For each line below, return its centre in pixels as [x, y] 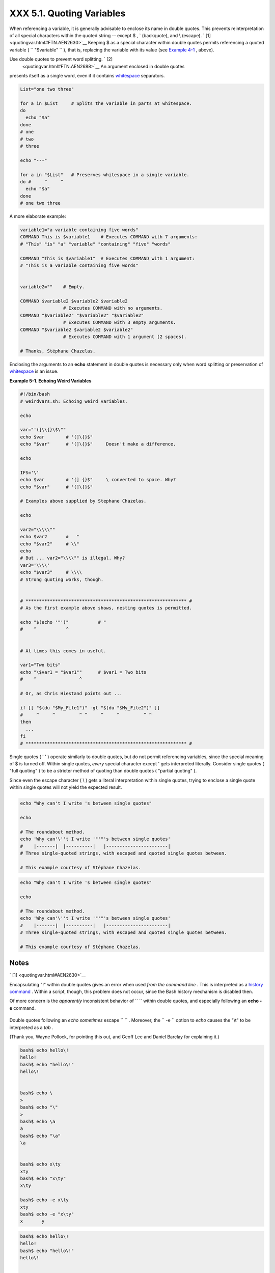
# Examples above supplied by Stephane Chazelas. [83, 501]
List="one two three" [47, 89]
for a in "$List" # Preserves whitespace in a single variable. [105, 175]
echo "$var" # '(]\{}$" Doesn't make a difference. [98, 444]
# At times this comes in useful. [63, 651]
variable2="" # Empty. [52, 287]
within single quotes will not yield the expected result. [66, 787]
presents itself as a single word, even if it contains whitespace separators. [87, 75]
